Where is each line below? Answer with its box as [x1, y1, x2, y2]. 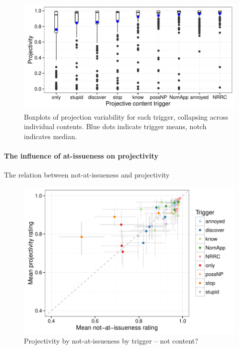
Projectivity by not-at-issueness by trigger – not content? [24, 336, 198, 346]
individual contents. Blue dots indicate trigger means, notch [24, 121, 207, 132]
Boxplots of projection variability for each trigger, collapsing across [24, 111, 229, 122]
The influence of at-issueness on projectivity [4, 150, 158, 161]
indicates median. [24, 131, 77, 141]
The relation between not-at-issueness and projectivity [4, 170, 170, 180]
